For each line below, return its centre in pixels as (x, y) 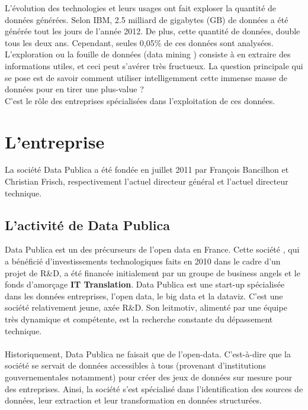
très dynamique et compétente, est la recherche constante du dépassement (139, 319)
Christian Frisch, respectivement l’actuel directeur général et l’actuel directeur (147, 181)
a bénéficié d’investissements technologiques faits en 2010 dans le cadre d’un (143, 261)
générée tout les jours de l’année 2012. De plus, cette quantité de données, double (153, 31)
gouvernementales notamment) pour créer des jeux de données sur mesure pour (149, 377)
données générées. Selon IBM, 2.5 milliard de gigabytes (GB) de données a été (147, 19)
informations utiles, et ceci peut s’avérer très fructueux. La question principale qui (154, 65)
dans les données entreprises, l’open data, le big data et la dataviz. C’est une (144, 296)
